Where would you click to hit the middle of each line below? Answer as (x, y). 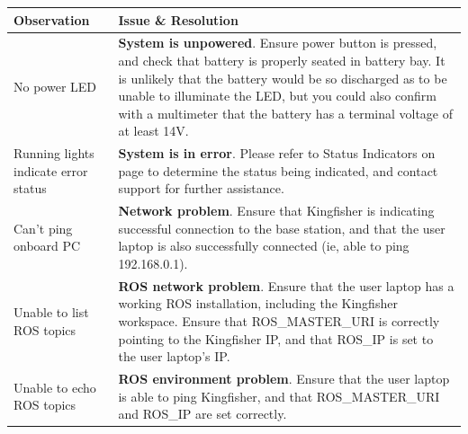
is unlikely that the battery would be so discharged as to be (283, 78)
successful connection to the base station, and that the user (282, 228)
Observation (52, 19)
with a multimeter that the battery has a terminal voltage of (286, 113)
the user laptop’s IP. (174, 356)
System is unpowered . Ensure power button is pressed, (278, 43)
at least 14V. (153, 131)
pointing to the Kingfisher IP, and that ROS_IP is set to (276, 338)
